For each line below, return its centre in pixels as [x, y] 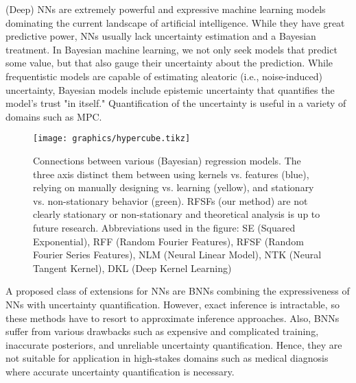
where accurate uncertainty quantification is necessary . [120, 371]
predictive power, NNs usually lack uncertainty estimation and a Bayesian [161, 36]
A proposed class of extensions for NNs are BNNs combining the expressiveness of [178, 291]
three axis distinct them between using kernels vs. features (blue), [171, 174]
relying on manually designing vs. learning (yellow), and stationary [174, 187]
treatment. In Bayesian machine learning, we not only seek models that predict [171, 49]
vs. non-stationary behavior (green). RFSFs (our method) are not [170, 200]
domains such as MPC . [54, 116]
